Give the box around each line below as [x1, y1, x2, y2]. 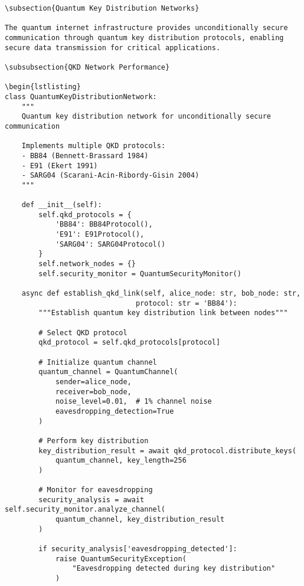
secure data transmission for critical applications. [5, 43, 221, 52]
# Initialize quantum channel [38, 358, 157, 366]
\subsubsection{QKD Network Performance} [5, 63, 170, 71]
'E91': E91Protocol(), [55, 230, 145, 239]
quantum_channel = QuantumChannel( [38, 368, 178, 377]
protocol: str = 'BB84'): [135, 299, 237, 307]
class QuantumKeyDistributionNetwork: [5, 92, 157, 101]
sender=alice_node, [55, 377, 132, 386]
